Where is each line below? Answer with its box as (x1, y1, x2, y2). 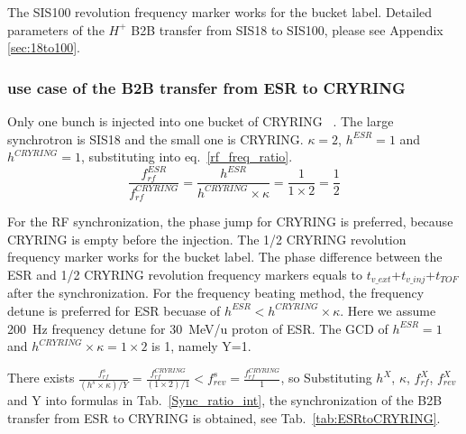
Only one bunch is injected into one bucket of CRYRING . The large (7, 112, 394, 130)
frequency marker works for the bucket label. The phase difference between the (7, 247, 443, 266)
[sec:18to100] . (7, 38, 80, 57)
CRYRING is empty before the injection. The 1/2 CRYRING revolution (7, 229, 407, 248)
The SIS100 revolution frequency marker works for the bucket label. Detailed (7, 3, 433, 21)
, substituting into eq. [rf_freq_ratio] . (81, 147, 293, 166)
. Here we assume (340, 300, 436, 319)
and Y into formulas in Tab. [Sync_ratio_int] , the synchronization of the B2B (7, 391, 443, 410)
